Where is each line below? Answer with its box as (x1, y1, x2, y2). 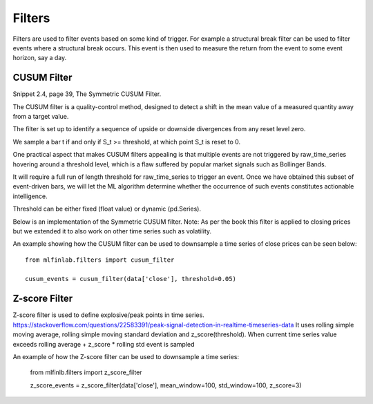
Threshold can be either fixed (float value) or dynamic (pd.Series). (12, 204, 202, 213)
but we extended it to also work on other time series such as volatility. (12, 227, 212, 235)
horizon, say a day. (12, 54, 67, 62)
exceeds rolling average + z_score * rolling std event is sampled (12, 340, 195, 348)
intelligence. (12, 192, 48, 200)
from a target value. (12, 113, 69, 121)
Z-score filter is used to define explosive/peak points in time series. (12, 311, 205, 319)
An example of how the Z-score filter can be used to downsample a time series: (12, 352, 240, 360)
